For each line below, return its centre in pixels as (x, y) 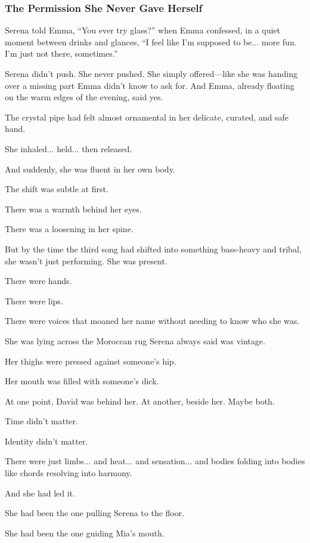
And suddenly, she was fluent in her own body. (90, 169)
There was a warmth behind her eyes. (73, 209)
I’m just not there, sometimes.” (61, 53)
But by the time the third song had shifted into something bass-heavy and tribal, (153, 249)
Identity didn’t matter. (46, 441)
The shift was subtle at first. (57, 189)
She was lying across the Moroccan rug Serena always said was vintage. (135, 340)
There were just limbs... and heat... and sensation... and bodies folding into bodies (155, 461)
